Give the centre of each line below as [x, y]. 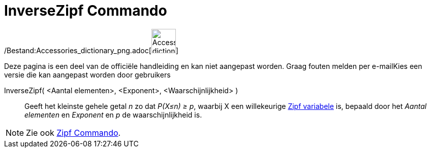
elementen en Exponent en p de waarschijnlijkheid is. [113, 115]
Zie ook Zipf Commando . [73, 132]
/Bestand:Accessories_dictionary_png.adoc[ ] [91, 50]
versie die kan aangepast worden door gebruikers [87, 74]
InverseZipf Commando [86, 11]
